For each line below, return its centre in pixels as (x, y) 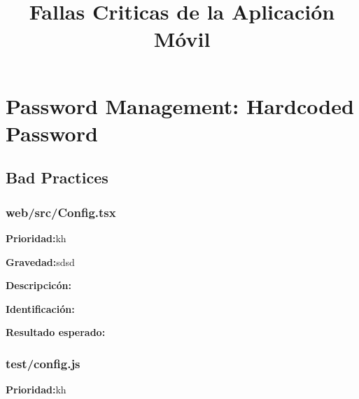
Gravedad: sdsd (40, 261)
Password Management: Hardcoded (180, 105)
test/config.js (43, 363)
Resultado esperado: (56, 332)
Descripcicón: (38, 285)
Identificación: (40, 308)
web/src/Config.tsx (61, 212)
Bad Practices (57, 177)
